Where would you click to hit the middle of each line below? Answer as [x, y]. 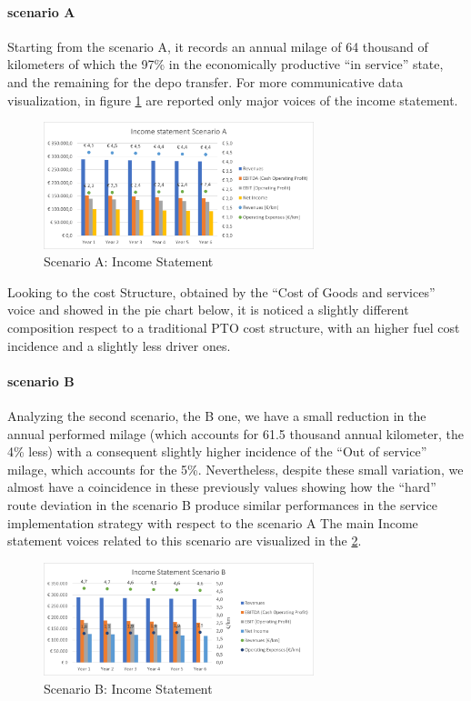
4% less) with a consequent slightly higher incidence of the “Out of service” [217, 451]
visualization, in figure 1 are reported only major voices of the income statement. [233, 100]
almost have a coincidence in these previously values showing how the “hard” [222, 487]
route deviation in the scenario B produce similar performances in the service [222, 504]
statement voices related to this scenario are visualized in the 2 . [185, 541]
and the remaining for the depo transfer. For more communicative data [205, 81]
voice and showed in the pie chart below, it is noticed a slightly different [208, 310]
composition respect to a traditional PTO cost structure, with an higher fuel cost [234, 327]
